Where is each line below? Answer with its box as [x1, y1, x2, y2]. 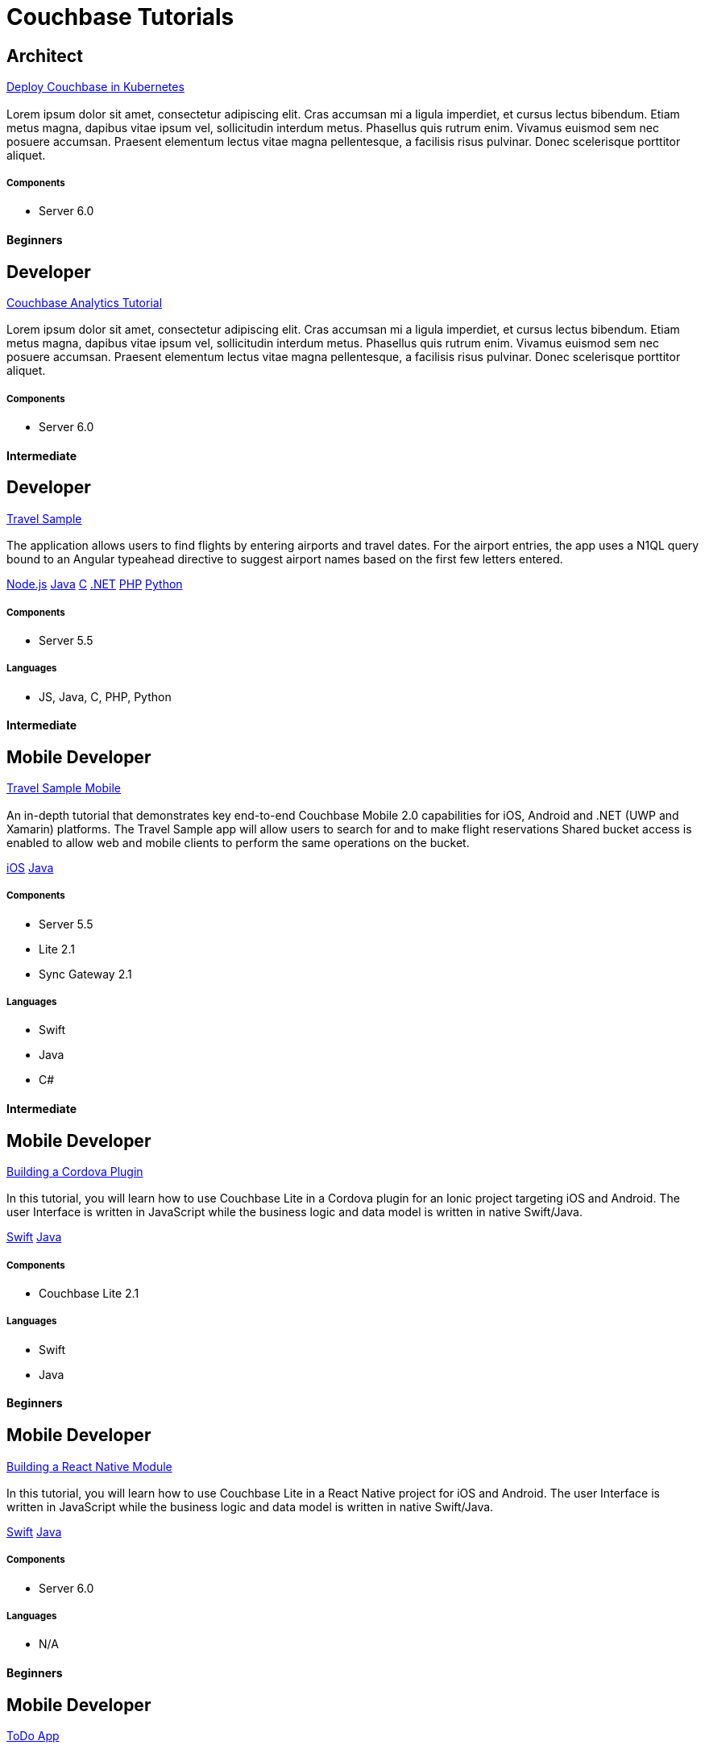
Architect [6, 45, 83, 66]
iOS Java [6, 860, 54, 874]
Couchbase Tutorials [6, 3, 234, 31]
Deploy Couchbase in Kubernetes [6, 80, 185, 94]
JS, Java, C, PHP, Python [39, 689, 172, 704]
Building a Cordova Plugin [6, 1164, 143, 1178]
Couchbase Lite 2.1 [39, 1286, 139, 1301]
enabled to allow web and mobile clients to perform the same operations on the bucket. [6, 835, 470, 850]
